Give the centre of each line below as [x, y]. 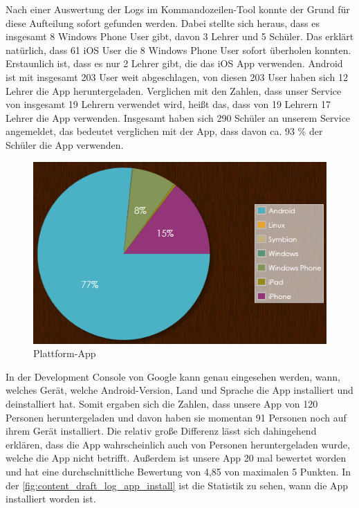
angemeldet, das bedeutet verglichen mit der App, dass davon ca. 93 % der [164, 131]
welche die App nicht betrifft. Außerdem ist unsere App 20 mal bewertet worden [176, 458]
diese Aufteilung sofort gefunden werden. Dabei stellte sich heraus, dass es [163, 22]
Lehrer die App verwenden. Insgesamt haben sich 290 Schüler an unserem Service [178, 117]
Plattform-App [65, 353]
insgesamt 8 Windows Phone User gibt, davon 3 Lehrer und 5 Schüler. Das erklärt [180, 36]
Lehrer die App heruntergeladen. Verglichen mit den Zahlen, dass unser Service [174, 90]
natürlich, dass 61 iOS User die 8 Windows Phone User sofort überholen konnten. [178, 49]
